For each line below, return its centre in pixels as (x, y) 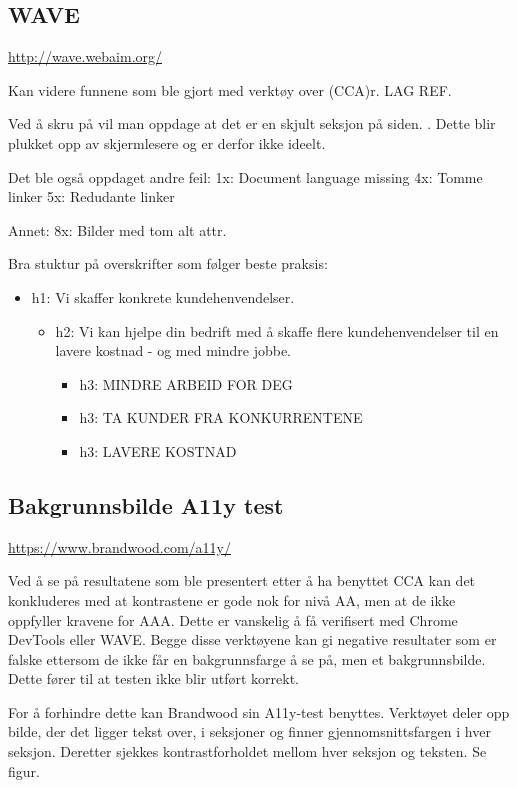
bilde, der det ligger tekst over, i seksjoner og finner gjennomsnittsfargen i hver (249, 731)
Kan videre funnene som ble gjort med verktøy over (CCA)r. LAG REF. (230, 89)
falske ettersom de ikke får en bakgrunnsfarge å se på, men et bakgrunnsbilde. (247, 658)
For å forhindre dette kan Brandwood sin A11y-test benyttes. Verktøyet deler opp (259, 711)
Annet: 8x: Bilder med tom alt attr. (117, 229)
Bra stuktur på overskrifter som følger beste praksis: (168, 263)
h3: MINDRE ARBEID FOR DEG (186, 383)
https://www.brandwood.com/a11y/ (119, 546)
